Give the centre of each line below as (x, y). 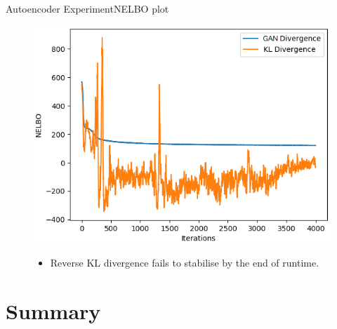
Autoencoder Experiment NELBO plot (87, 8)
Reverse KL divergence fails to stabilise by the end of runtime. (185, 263)
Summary (53, 311)
